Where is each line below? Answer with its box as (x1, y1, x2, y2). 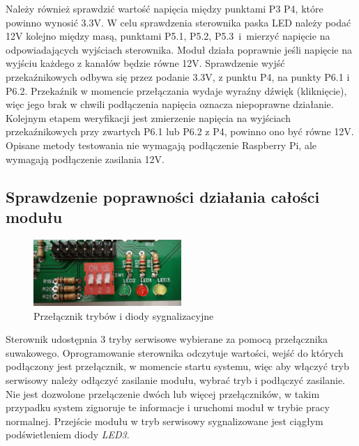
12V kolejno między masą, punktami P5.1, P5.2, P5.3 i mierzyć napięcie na (6, 29, 330, 43)
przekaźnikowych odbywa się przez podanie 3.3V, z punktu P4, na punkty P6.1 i (6, 69, 350, 84)
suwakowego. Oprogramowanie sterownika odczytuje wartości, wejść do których (6, 345, 344, 360)
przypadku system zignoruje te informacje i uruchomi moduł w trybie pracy (6, 400, 330, 415)
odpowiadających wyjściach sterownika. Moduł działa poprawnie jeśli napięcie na (6, 42, 353, 56)
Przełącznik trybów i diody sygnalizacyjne (33, 308, 214, 323)
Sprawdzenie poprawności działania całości (6, 185, 320, 207)
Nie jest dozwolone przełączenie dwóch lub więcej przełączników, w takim (6, 386, 320, 401)
